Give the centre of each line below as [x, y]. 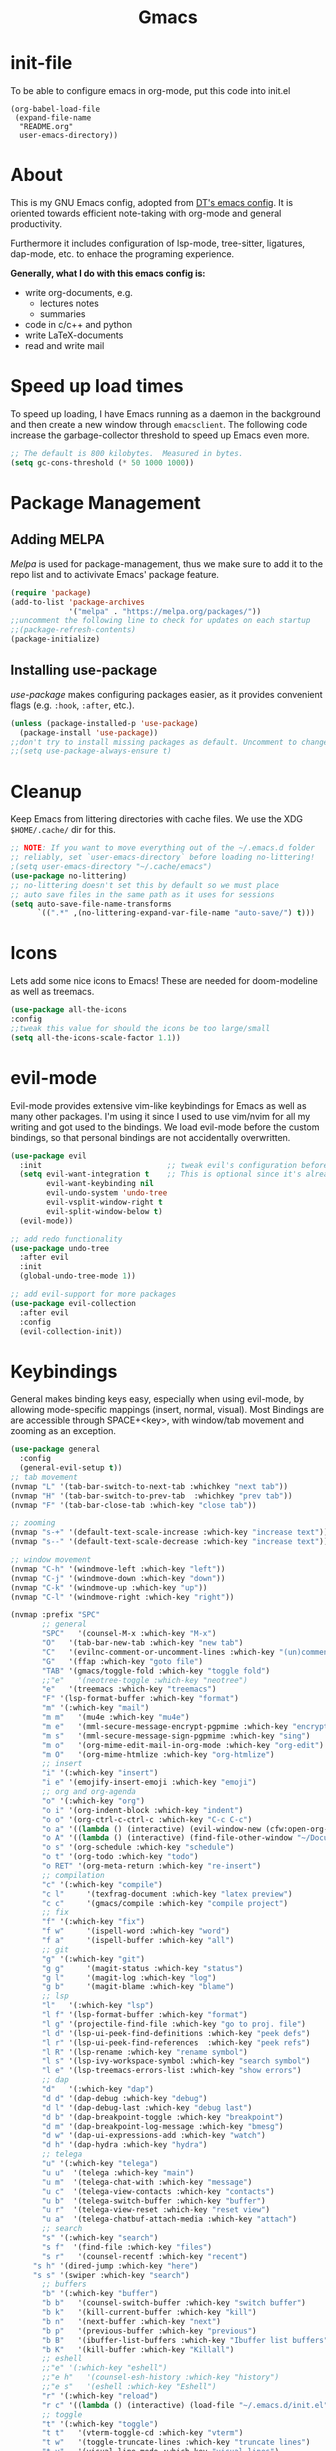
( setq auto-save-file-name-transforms [91, 904]
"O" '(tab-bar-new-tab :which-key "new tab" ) [142, 1643]
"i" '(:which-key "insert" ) [100, 1773]
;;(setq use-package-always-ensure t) [91, 751]
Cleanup [46, 791]
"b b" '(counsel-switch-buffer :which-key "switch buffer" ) [174, 2303]
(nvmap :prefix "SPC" [55, 1615]
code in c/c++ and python [78, 325]
